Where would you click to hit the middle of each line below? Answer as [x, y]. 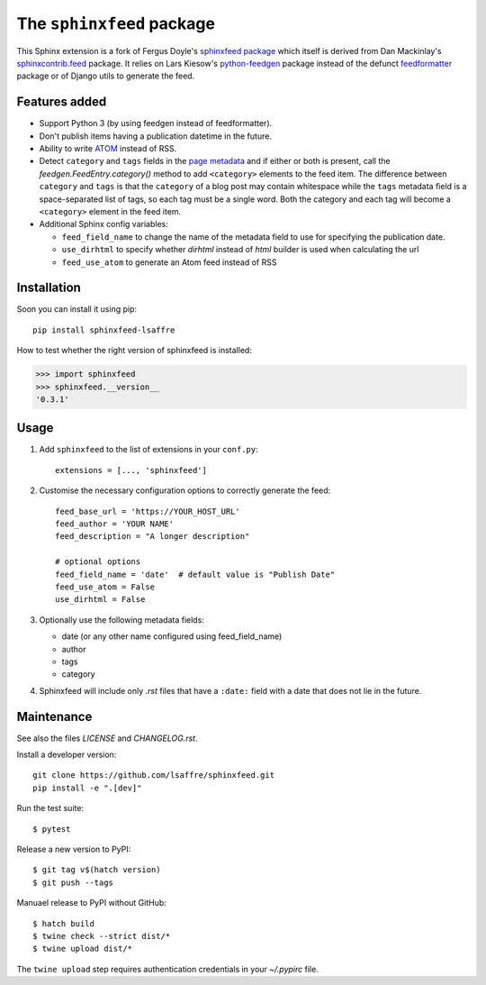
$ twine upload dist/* [83, 949]
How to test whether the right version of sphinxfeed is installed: [134, 351]
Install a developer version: [67, 755]
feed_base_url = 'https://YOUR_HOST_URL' [148, 511]
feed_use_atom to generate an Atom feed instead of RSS [169, 262]
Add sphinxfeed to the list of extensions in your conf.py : [148, 450]
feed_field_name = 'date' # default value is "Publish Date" [195, 574]
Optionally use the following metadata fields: [121, 620]
